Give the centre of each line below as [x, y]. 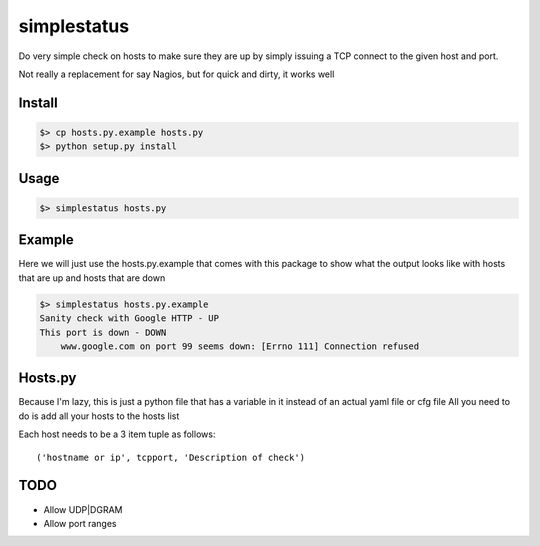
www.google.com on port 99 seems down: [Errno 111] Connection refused [240, 346]
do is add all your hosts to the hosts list [99, 416]
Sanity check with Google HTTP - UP [129, 318]
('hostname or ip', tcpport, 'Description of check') [170, 457]
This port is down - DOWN [103, 332]
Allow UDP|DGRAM [83, 509]
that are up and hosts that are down [92, 277]
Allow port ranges [80, 523]
